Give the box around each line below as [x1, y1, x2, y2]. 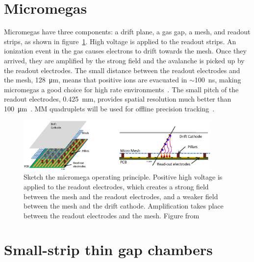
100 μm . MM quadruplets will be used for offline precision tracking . [4, 103, 215, 113]
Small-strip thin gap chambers [4, 239, 213, 259]
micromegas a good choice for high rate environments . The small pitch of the [4, 84, 239, 94]
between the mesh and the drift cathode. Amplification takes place [24, 201, 224, 211]
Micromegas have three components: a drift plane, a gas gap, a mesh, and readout [4, 26, 251, 37]
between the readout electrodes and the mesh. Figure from [24, 210, 200, 220]
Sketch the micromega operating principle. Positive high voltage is [24, 172, 223, 182]
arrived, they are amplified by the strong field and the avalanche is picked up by [4, 55, 245, 65]
